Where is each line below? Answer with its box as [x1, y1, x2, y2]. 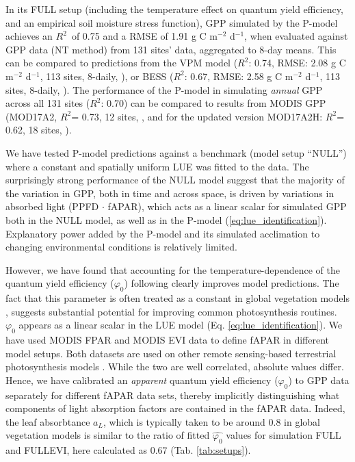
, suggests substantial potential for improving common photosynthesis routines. [5, 304, 337, 318]
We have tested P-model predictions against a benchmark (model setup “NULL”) [5, 145, 347, 159]
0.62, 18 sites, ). [5, 123, 72, 137]
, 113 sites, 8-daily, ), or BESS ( [40, 68, 174, 83]
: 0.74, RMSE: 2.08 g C [248, 55, 346, 70]
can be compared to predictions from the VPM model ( [5, 55, 238, 70]
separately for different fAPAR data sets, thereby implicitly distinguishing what [5, 387, 340, 402]
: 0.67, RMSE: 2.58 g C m [184, 68, 293, 83]
